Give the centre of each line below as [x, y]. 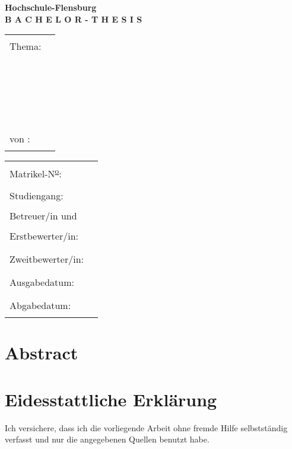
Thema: [26, 46]
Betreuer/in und [43, 216]
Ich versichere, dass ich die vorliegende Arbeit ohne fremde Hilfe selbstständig [146, 427]
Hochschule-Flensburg [51, 7]
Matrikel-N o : [36, 172]
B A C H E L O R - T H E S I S [74, 19]
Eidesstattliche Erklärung [111, 399]
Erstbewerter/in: [44, 236]
